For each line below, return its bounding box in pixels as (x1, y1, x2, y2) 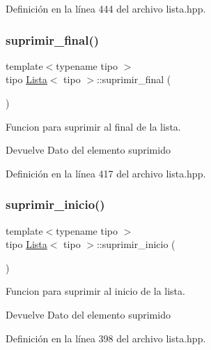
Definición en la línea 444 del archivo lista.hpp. (6, 1, 206, 15)
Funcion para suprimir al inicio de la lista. (6, 284, 185, 298)
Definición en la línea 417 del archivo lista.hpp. (6, 166, 206, 180)
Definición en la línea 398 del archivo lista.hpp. (6, 330, 206, 345)
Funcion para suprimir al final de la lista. (6, 119, 181, 133)
